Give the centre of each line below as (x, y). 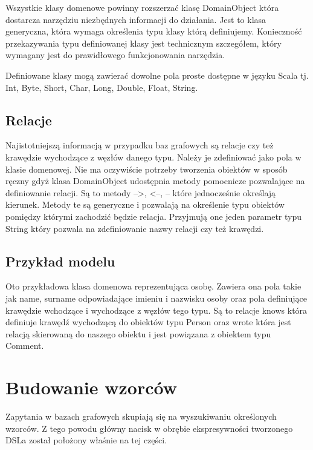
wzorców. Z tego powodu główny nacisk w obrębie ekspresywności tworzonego (149, 428)
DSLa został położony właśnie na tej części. (86, 440)
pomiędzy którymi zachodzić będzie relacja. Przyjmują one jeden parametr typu (154, 216)
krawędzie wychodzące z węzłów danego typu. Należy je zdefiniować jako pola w (153, 157)
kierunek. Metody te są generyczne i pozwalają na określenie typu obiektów (145, 204)
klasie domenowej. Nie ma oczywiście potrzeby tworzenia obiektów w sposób (147, 169)
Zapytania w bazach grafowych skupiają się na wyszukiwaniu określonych (141, 416)
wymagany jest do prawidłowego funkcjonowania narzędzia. (115, 55)
